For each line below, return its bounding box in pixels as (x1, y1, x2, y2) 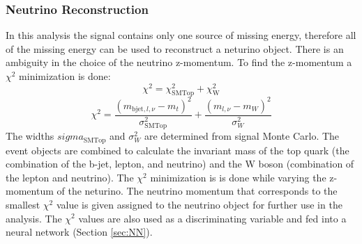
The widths (6, 129, 54, 143)
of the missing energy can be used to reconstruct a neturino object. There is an (6, 41, 344, 56)
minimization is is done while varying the (150, 170, 326, 184)
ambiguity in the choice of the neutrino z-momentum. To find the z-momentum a (6, 55, 352, 70)
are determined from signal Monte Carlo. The (144, 129, 340, 143)
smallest (6, 197, 40, 211)
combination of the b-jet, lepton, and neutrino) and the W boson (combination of (6, 156, 354, 171)
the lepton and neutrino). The (6, 170, 134, 184)
